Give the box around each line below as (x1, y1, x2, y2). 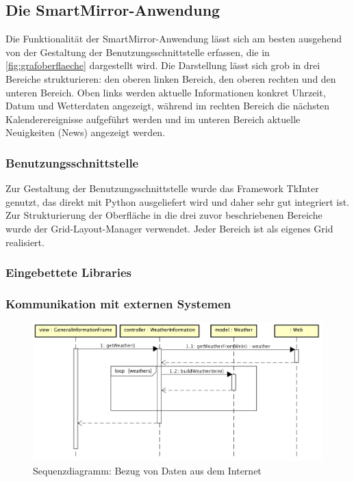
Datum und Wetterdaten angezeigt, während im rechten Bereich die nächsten (5, 98, 330, 113)
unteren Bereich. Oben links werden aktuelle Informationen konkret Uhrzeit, (5, 85, 326, 99)
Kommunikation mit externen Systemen (5, 295, 231, 312)
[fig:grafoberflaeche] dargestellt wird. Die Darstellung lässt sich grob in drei (5, 58, 320, 72)
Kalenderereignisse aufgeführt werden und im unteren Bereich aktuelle (5, 111, 301, 126)
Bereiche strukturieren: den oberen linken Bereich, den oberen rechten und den (5, 71, 336, 85)
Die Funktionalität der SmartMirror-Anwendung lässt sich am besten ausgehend (5, 31, 342, 46)
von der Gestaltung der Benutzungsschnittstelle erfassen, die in (5, 44, 270, 59)
